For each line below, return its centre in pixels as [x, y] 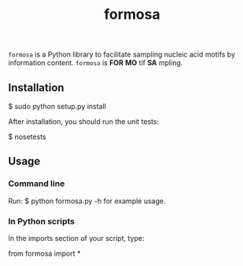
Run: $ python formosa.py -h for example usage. [87, 201]
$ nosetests [27, 137]
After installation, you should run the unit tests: [84, 122]
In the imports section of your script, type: [76, 238]
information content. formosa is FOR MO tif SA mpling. [96, 63]
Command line [37, 184]
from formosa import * [44, 253]
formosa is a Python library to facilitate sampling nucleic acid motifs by [122, 55]
